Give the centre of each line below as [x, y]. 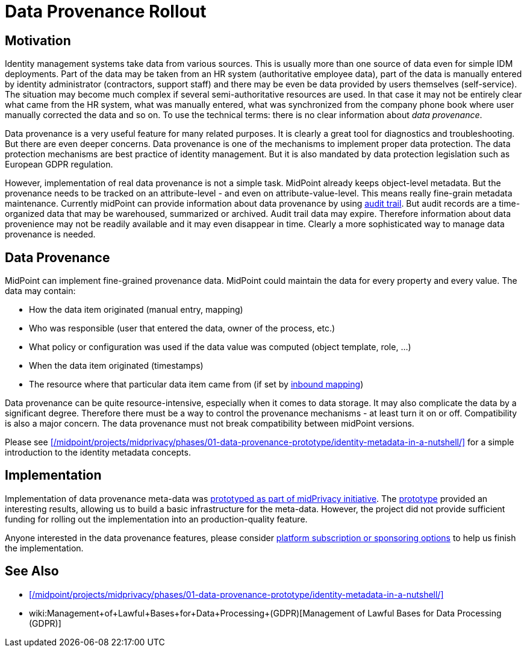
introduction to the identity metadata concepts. [98, 453]
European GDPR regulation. [59, 165]
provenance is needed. [50, 234]
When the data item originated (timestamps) [116, 366]
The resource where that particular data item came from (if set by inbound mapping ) [196, 384]
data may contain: [40, 291]
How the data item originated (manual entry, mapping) [136, 310]
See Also [32, 571]
